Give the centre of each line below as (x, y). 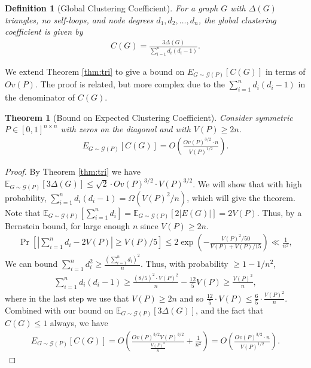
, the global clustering (237, 19)
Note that (23, 212)
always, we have (79, 323)
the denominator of (40, 97)
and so (192, 298)
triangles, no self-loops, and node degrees (79, 19)
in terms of (285, 71)
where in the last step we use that (67, 298)
